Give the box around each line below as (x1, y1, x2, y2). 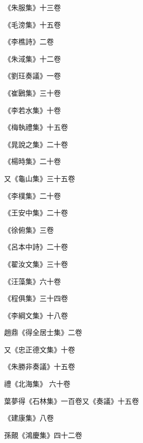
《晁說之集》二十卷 (4, 139, 68, 149)
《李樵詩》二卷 (4, 36, 54, 47)
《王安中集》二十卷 (4, 207, 68, 218)
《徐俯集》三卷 (4, 224, 54, 235)
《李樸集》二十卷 (4, 190, 61, 201)
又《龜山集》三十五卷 (4, 173, 75, 183)
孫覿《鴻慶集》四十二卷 (4, 429, 82, 440)
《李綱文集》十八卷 (4, 310, 68, 320)
